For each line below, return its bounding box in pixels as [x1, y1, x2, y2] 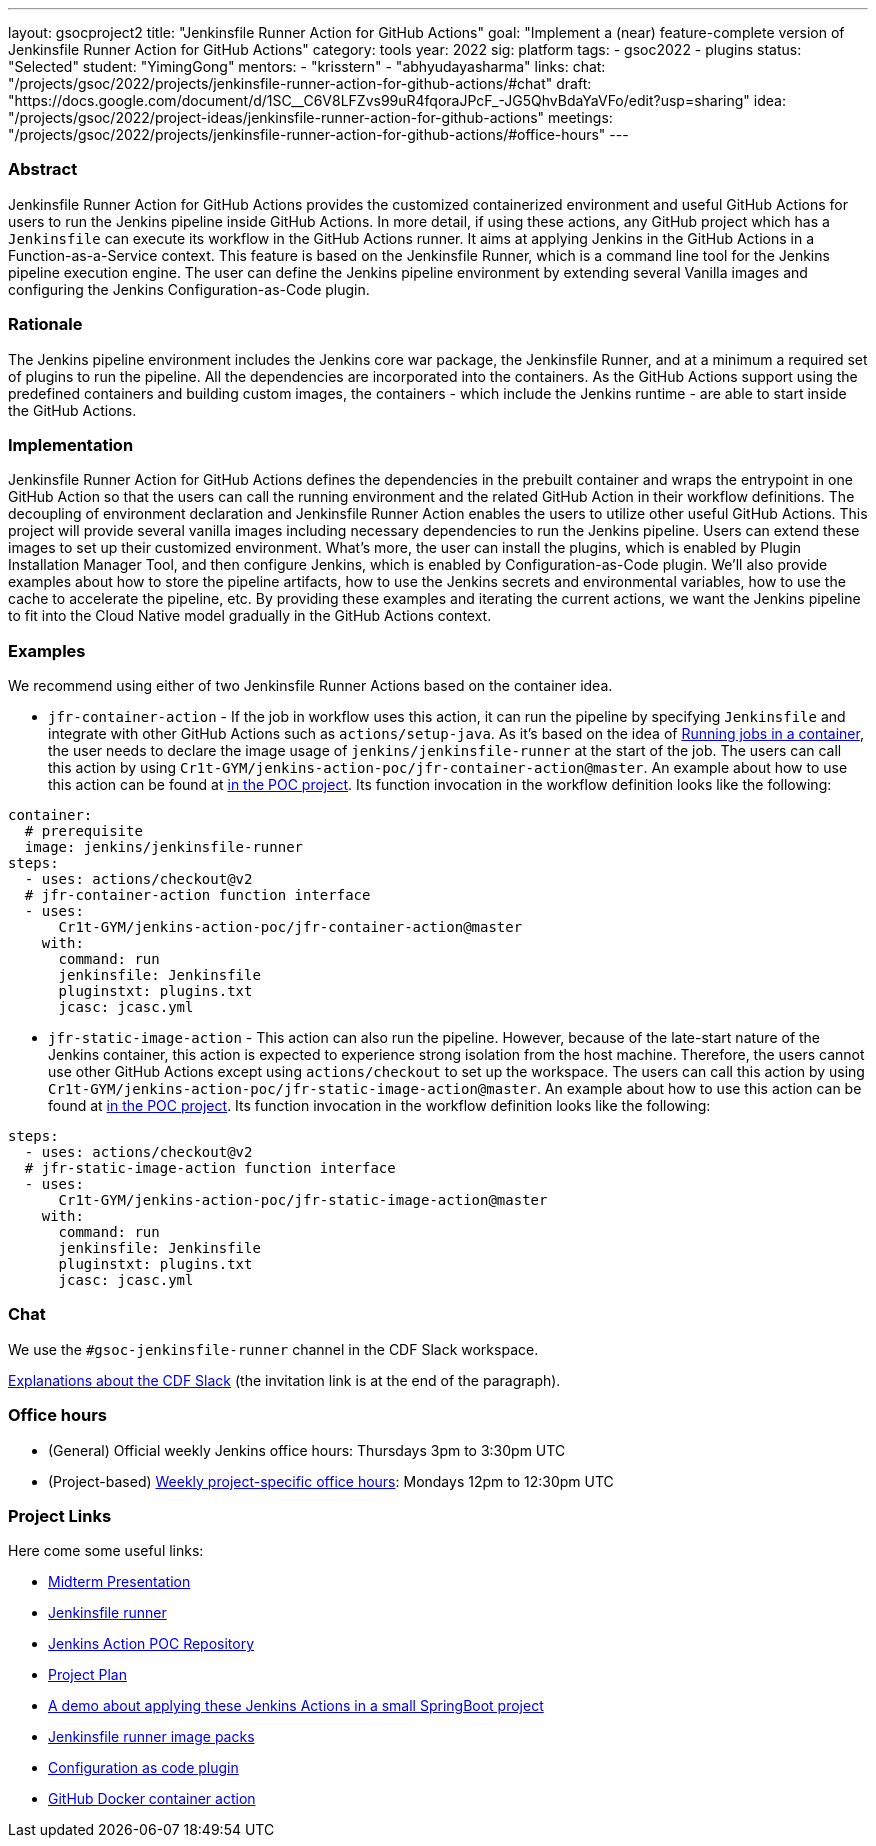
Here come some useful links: [8, 1542, 204, 1560]
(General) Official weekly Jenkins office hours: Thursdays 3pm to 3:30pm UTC [48, 1441, 566, 1459]
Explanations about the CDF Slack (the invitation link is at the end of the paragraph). [8, 1371, 561, 1389]
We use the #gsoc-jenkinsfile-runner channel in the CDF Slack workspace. [8, 1340, 539, 1358]
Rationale [8, 314, 83, 335]
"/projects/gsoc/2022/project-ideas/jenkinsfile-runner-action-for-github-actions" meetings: [8, 109, 613, 126]
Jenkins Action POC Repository [48, 1635, 255, 1653]
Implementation [8, 434, 134, 455]
